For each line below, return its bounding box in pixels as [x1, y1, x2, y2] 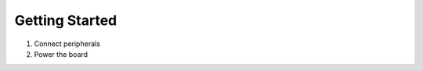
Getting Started [14, 12, 117, 29]
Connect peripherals [34, 39, 101, 48]
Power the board [34, 49, 89, 59]
